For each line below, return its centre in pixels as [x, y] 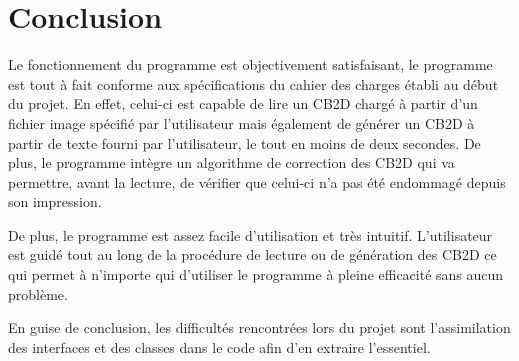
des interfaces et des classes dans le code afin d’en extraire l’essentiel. [219, 346]
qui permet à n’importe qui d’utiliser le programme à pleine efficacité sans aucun [256, 274]
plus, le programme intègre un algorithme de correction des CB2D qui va [231, 162]
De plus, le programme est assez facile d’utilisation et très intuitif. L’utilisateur [250, 234]
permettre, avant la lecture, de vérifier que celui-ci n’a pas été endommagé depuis [257, 181]
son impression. [55, 201]
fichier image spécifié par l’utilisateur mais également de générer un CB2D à [241, 122]
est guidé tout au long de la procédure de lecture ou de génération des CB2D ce [252, 254]
